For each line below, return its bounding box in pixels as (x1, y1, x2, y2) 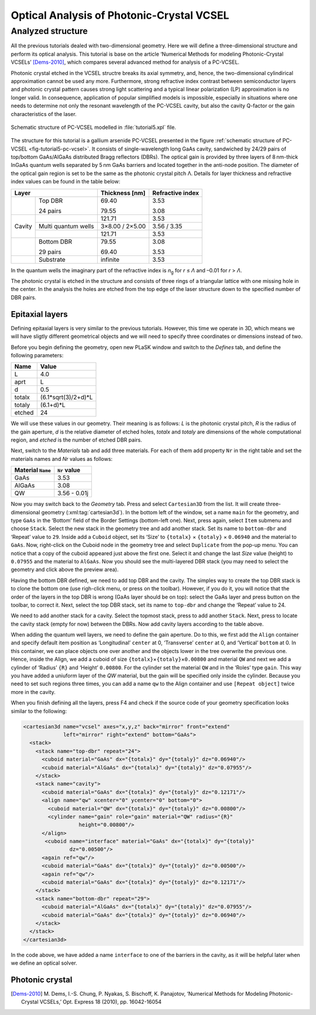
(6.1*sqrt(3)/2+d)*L (40, 393, 93, 401)
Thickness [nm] (100, 189, 146, 197)
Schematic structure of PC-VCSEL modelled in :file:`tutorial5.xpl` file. (11, 124, 177, 131)
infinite (100, 255, 120, 264)
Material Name (14, 466, 51, 474)
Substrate (39, 255, 66, 264)
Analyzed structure (11, 26, 88, 36)
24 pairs (39, 207, 61, 215)
